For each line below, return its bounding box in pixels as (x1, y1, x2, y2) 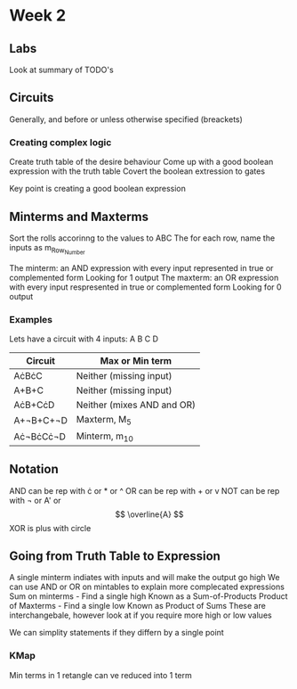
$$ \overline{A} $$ (115, 509, 184, 520)
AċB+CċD (13, 398, 55, 411)
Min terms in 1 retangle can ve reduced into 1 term (9, 669, 193, 680)
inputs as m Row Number (9, 242, 86, 257)
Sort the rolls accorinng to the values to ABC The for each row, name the (9, 233, 276, 243)
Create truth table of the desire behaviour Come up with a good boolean (9, 157, 274, 168)
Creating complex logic (9, 135, 112, 148)
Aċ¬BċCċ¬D (13, 431, 67, 443)
